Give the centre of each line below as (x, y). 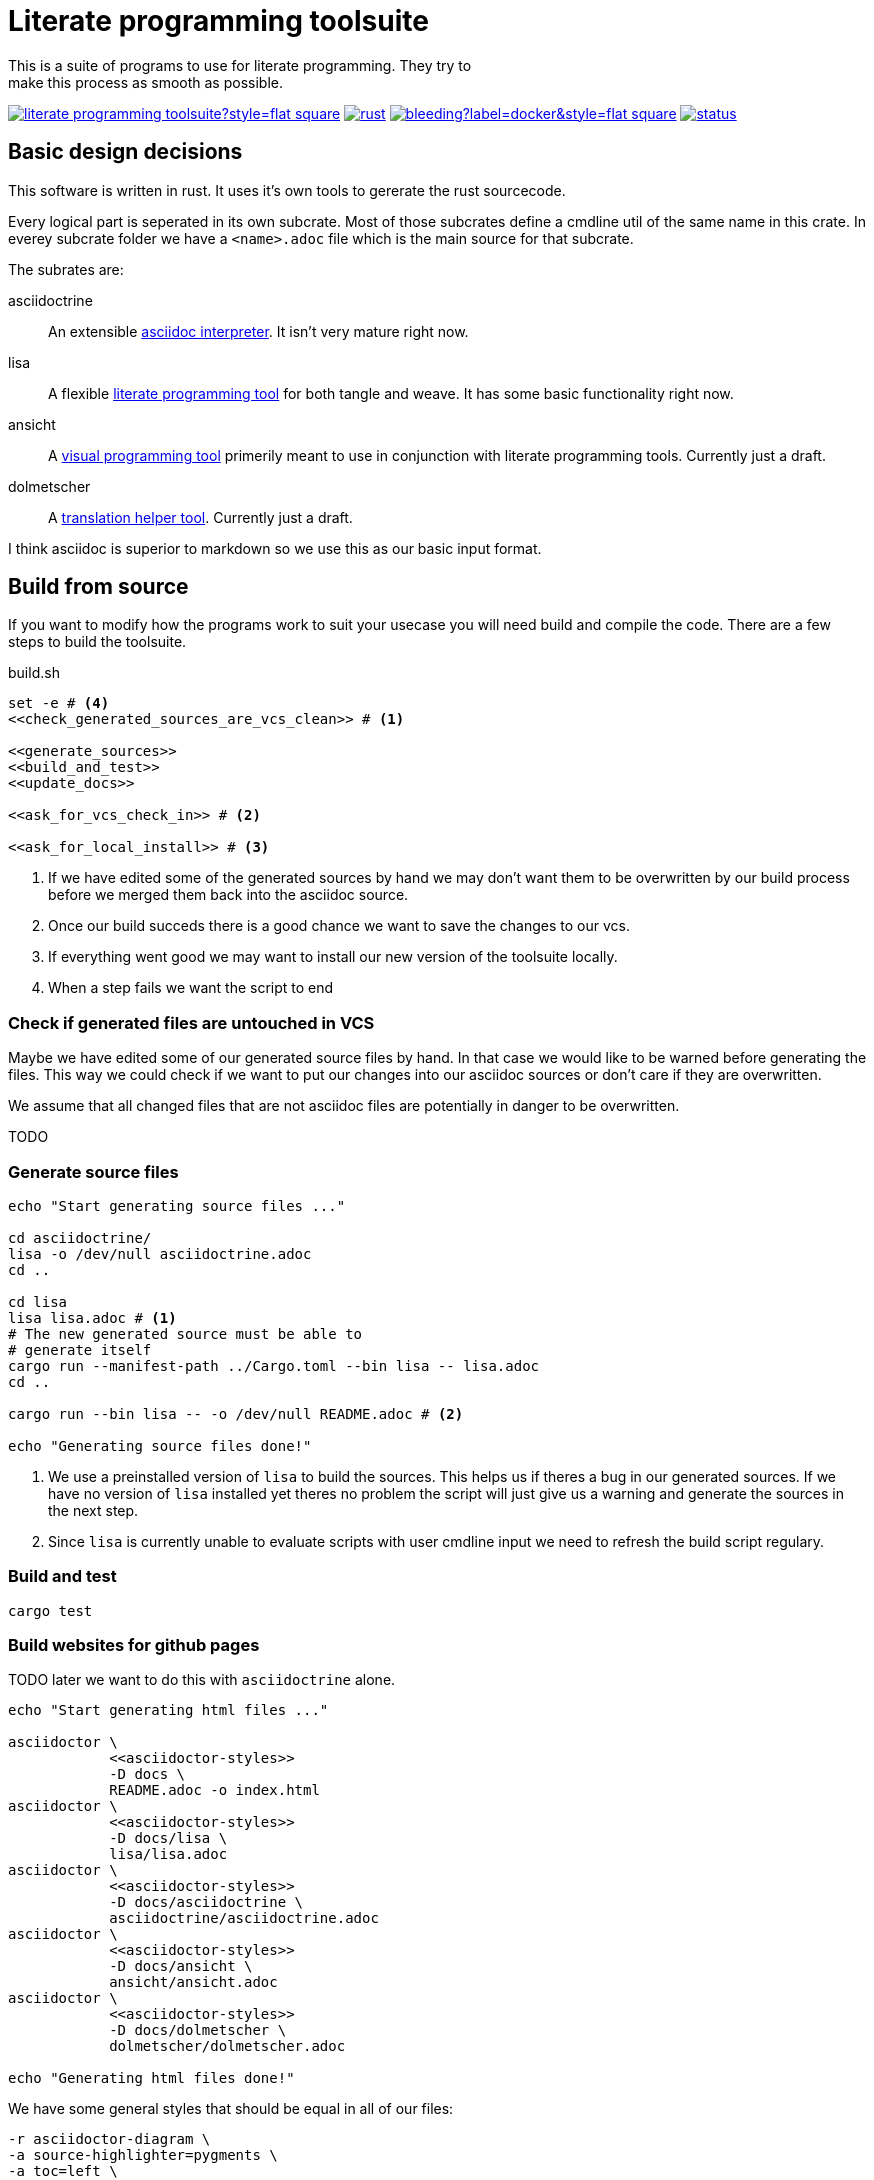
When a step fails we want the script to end (191, 988)
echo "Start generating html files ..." (168, 1710)
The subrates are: (66, 269)
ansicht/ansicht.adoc (193, 1982)
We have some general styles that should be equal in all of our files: (231, 2109)
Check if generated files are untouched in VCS (191, 1022)
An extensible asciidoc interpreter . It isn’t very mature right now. (258, 331)
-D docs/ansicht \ (181, 1966)
